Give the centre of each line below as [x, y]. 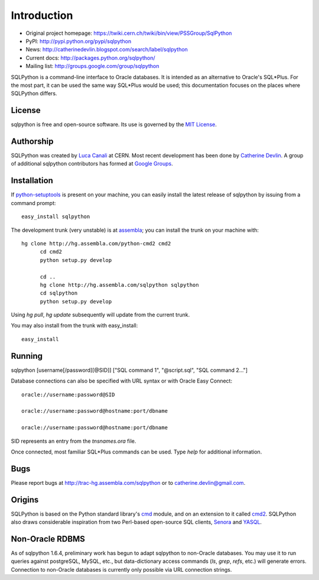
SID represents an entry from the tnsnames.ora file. [74, 441]
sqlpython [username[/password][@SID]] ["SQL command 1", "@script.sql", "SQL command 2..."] [129, 370]
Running [27, 356]
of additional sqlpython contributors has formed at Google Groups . [92, 164]
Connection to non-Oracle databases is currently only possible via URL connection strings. [121, 569]
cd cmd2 [51, 252]
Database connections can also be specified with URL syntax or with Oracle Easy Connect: [122, 381]
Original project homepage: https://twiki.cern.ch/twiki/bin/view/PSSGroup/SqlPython [129, 33]
